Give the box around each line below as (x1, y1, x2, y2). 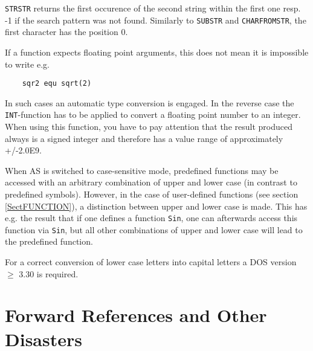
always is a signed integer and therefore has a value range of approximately (5, 132, 283, 144)
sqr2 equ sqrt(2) (22, 79, 92, 88)
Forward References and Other (5, 303, 267, 327)
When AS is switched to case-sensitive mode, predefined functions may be (5, 164, 279, 176)
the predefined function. (5, 235, 93, 248)
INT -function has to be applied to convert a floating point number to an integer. (5, 108, 301, 121)
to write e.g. (5, 57, 50, 70)
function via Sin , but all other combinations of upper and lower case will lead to (5, 223, 303, 236)
